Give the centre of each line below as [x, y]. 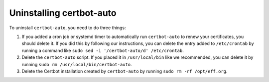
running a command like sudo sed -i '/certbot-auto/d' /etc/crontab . [103, 50]
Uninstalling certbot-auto [63, 13]
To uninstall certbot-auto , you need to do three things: [67, 28]
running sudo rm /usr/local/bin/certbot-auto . [77, 64]
